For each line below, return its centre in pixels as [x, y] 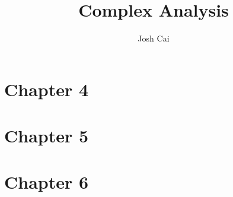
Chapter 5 [47, 136]
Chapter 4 [47, 89]
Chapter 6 [47, 182]
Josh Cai [154, 38]
